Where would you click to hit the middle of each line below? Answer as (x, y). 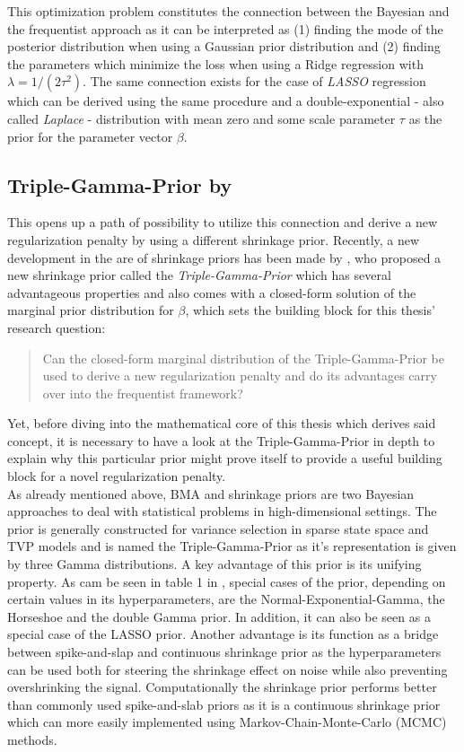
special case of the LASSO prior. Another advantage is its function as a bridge (223, 634)
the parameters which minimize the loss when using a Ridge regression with (215, 63)
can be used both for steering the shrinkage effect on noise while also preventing (228, 669)
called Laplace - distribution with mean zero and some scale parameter (201, 118)
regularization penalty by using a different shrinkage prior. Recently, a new (214, 239)
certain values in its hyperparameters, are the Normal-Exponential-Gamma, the (226, 599)
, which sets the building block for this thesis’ (310, 310)
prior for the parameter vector (90, 136)
